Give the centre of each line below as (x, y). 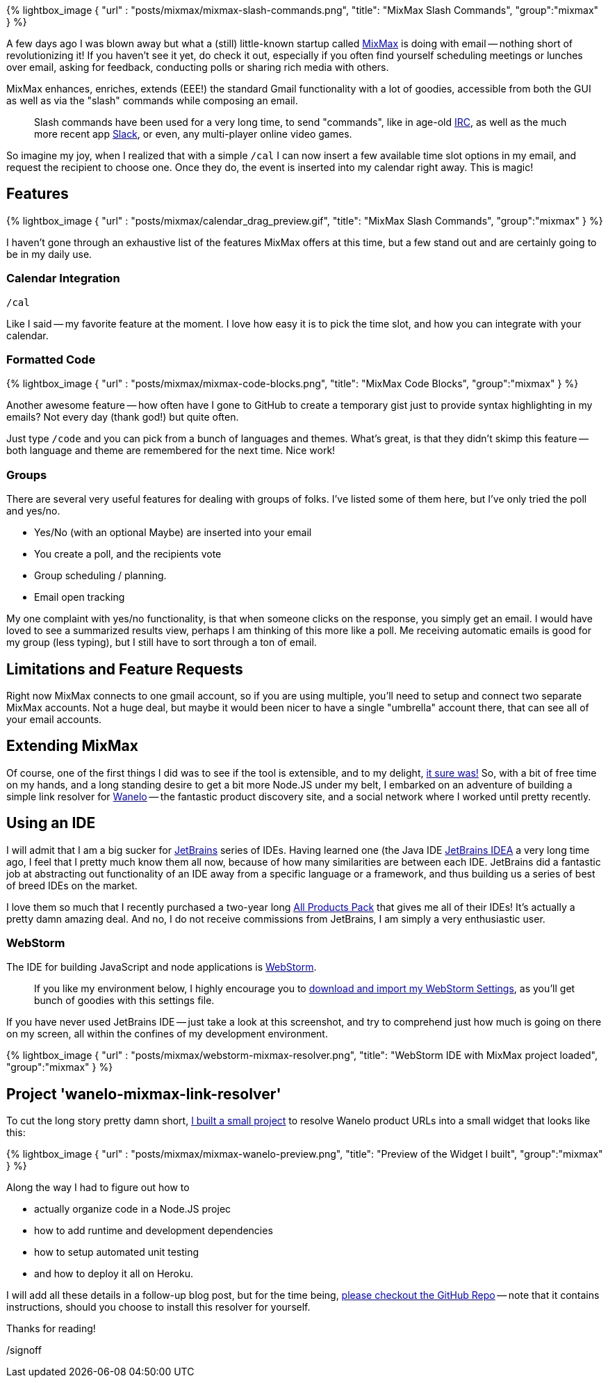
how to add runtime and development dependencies (154, 1231)
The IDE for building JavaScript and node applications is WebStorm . (162, 967)
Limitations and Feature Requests (125, 669)
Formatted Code (51, 359)
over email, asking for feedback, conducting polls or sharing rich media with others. (198, 67)
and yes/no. (33, 511)
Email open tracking (80, 597)
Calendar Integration (63, 278)
